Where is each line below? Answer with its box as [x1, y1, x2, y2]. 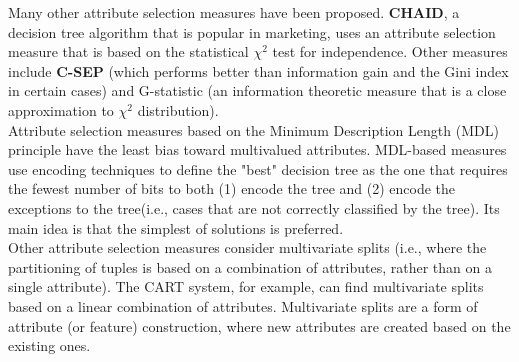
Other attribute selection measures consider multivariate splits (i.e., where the [8, 237, 487, 258]
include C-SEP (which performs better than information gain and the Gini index [8, 60, 509, 81]
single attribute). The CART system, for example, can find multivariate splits [8, 276, 484, 297]
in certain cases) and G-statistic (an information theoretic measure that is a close [8, 80, 507, 101]
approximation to [8, 99, 114, 120]
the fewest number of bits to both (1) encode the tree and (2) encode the [8, 178, 456, 199]
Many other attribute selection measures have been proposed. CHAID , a [8, 2, 460, 22]
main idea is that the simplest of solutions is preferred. [8, 217, 344, 238]
